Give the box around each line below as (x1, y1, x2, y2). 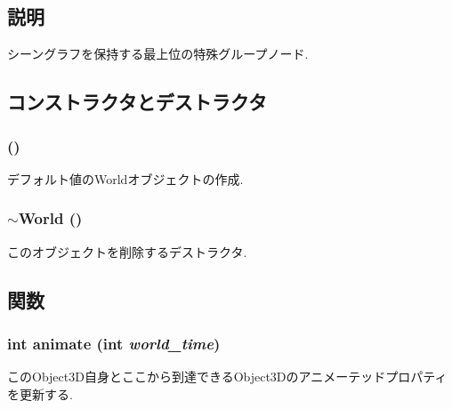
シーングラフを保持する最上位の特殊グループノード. (7, 44, 309, 63)
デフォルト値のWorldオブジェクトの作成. (7, 169, 244, 188)
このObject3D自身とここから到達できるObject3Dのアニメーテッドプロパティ (7, 367, 448, 386)
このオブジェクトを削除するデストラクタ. (7, 242, 247, 261)
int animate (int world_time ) (7, 332, 221, 354)
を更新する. (7, 384, 73, 403)
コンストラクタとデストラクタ (7, 88, 267, 116)
